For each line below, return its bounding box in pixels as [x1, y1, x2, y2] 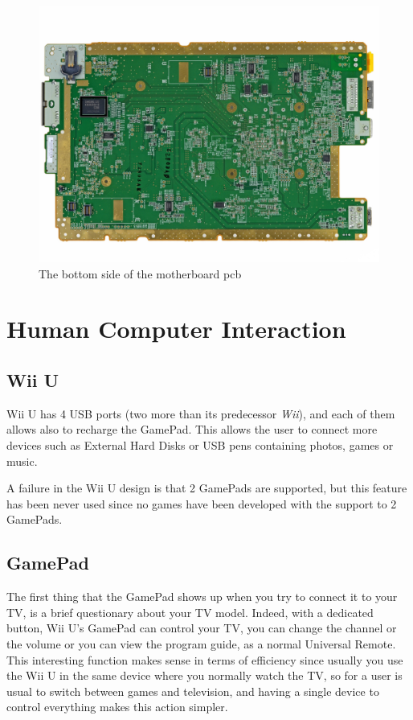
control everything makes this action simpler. [6, 698, 228, 715]
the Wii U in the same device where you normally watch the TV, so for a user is [6, 667, 403, 684]
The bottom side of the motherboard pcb [39, 265, 242, 282]
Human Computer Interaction [6, 312, 346, 345]
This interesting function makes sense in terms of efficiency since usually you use [6, 651, 403, 668]
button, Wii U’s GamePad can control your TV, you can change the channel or [6, 619, 397, 636]
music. [6, 452, 38, 469]
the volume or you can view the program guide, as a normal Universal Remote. [6, 635, 396, 652]
